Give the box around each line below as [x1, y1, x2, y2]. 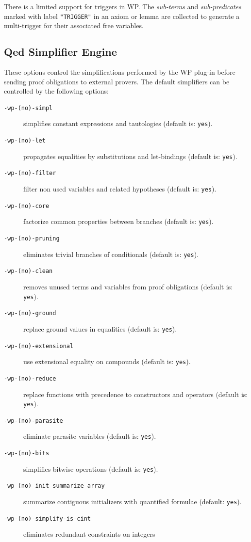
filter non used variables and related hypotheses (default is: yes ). [23, 184, 217, 194]
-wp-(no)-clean [4, 268, 53, 275]
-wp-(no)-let [4, 137, 46, 144]
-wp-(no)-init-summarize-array [4, 482, 105, 490]
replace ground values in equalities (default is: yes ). [23, 323, 177, 334]
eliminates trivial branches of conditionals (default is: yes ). [23, 249, 199, 259]
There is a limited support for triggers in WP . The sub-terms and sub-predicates [4, 1, 241, 11]
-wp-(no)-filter [4, 170, 56, 177]
